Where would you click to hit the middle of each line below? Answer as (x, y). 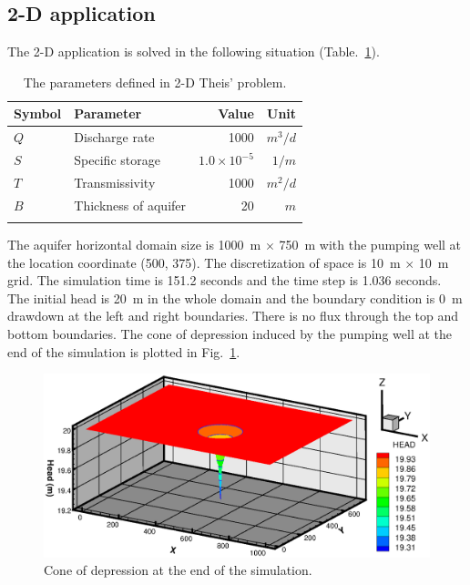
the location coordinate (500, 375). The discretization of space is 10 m (204, 262)
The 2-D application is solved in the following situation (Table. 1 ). (194, 51)
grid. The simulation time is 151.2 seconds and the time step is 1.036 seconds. (225, 280)
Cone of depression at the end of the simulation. (178, 570)
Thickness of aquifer (130, 205)
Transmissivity (115, 182)
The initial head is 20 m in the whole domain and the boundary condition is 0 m (235, 298)
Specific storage (117, 160)
